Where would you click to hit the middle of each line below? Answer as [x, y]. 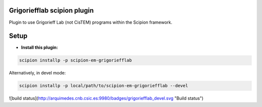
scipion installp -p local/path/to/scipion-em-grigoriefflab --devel [104, 86]
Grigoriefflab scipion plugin [51, 10]
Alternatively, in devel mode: [37, 73]
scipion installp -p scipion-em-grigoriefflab [75, 60]
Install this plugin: [40, 47]
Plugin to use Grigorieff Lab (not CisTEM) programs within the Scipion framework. [90, 22]
